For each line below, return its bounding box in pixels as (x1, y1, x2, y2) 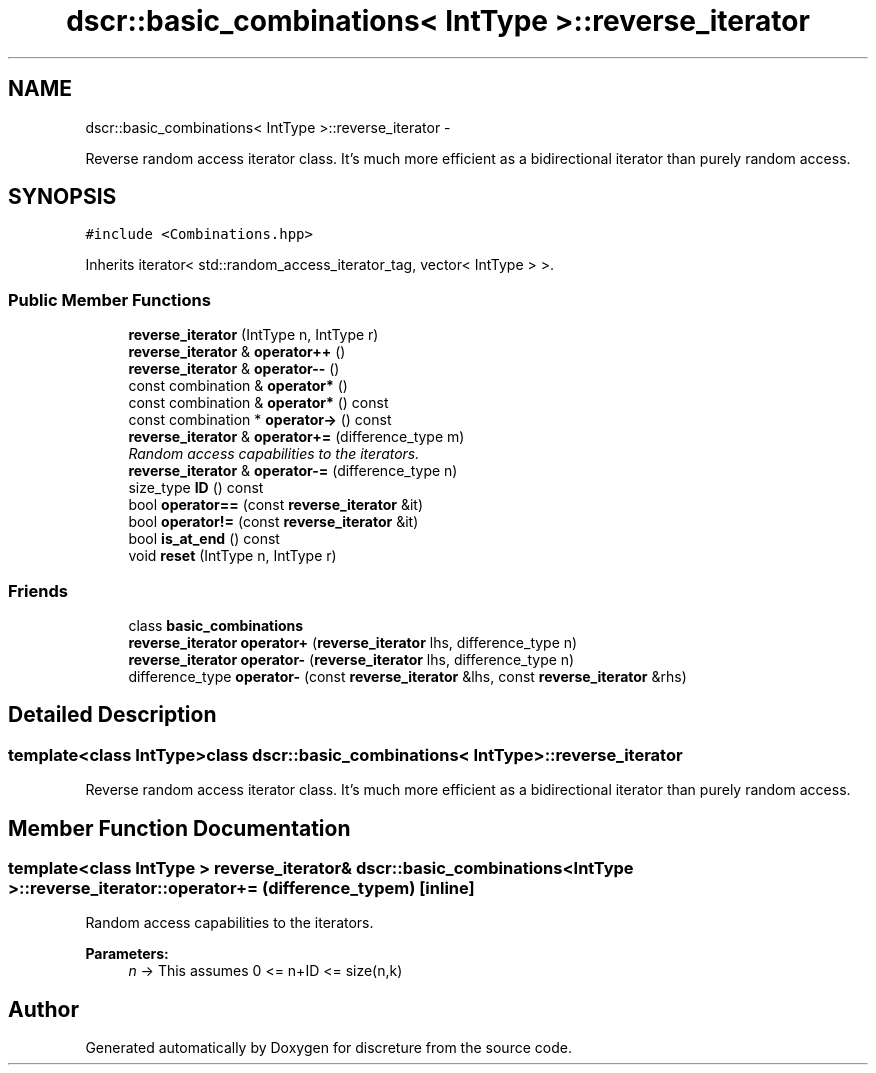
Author (8, 996, 79, 1022)
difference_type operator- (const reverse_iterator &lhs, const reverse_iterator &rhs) (128, 667, 687, 685)
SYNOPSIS (8, 184, 117, 210)
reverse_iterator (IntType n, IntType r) (128, 326, 379, 344)
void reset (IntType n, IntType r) (128, 547, 337, 565)
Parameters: (85, 945, 169, 963)
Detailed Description (8, 702, 217, 728)
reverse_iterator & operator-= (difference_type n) (128, 462, 458, 480)
